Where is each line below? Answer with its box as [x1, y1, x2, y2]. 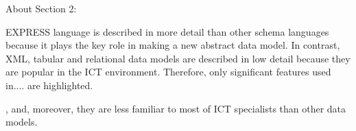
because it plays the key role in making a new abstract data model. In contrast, [5, 38, 340, 52]
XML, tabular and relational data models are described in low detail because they [5, 51, 351, 65]
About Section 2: [5, 1, 77, 15]
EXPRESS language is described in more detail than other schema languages [5, 24, 329, 38]
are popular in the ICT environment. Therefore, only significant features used [5, 64, 331, 79]
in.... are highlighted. [5, 78, 93, 92]
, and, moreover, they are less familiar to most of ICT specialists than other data [5, 101, 346, 115]
